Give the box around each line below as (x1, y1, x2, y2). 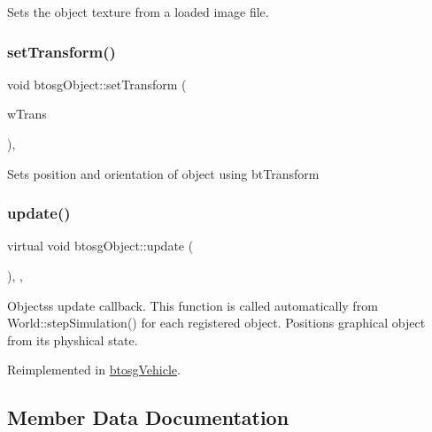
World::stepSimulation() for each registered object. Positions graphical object (7, 313, 426, 332)
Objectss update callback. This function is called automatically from (7, 296, 378, 314)
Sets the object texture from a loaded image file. (7, 3, 269, 20)
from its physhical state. (7, 330, 138, 349)
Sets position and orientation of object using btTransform (7, 164, 320, 182)
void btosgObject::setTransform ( (7, 74, 187, 93)
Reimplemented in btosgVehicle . (7, 360, 181, 379)
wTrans (7, 104, 47, 123)
